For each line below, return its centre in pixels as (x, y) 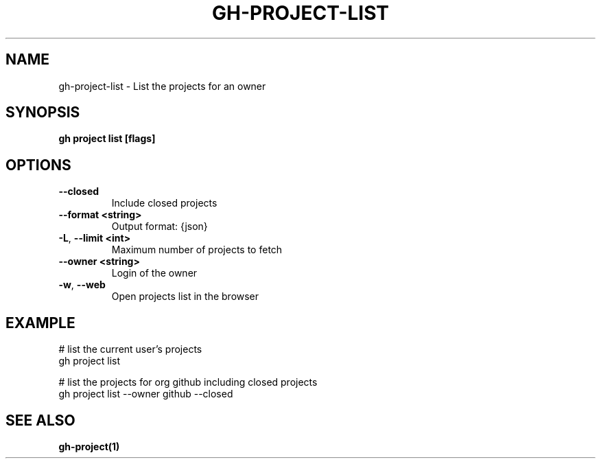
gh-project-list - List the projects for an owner (162, 86)
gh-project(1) (89, 446)
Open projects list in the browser (185, 297)
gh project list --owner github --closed (146, 394)
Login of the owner (154, 273)
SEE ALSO (40, 420)
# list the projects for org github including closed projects (188, 382)
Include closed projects (164, 203)
